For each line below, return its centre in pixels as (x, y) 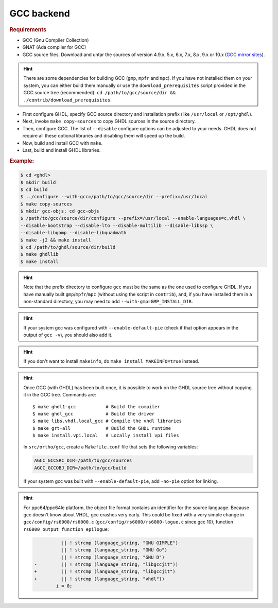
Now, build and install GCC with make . (63, 143)
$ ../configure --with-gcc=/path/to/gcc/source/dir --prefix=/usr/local (114, 197)
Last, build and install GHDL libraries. (62, 150)
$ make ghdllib (39, 254)
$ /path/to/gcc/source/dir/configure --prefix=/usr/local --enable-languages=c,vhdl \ (133, 218)
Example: (22, 161)
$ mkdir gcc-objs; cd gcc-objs (60, 211)
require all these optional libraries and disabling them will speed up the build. (104, 136)
